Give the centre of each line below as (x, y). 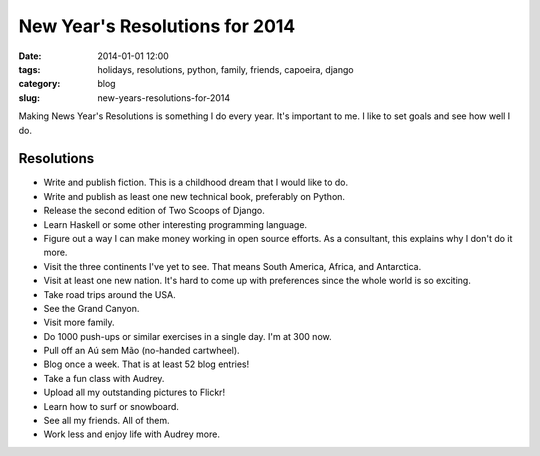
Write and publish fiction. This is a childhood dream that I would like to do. (196, 182)
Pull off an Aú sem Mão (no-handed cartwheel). (141, 351)
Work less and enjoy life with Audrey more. (131, 434)
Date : (30, 56)
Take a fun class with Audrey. (104, 378)
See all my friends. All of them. (106, 421)
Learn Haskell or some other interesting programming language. (175, 224)
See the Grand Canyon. (91, 308)
